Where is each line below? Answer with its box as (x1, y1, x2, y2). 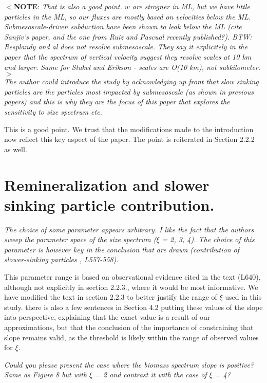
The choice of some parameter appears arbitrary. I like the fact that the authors (4, 224, 254, 234)
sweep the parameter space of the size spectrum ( (4, 234, 157, 245)
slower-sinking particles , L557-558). (4, 254, 119, 265)
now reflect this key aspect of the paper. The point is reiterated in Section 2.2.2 (4, 134, 255, 144)
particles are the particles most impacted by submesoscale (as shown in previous (4, 86, 254, 97)
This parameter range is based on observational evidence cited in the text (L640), (4, 271, 261, 282)
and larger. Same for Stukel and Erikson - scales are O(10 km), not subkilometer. (4, 61, 261, 72)
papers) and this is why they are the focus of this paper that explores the (4, 96, 230, 107)
